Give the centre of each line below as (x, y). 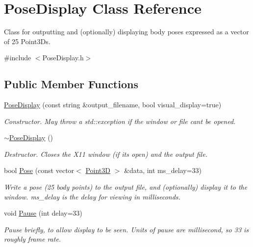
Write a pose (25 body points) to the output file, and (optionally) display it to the (126, 187)
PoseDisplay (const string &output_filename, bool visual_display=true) (113, 105)
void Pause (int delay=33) (43, 213)
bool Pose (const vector (39, 170)
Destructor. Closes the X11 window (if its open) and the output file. (106, 154)
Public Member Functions (71, 84)
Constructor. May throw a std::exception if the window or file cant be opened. (120, 121)
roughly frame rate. (33, 239)
